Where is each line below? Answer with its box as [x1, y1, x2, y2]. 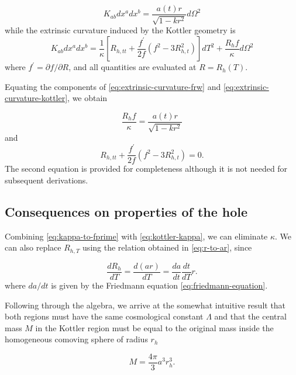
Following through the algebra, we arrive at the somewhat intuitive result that [5, 298, 286, 311]
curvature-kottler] [5, 92, 68, 104]
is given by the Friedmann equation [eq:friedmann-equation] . [51, 279, 268, 291]
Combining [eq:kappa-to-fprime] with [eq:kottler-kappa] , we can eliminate [5, 230, 268, 242]
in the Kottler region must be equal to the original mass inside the [35, 321, 274, 334]
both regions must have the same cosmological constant [5, 310, 204, 322]
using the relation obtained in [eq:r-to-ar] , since [82, 241, 252, 254]
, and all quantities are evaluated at [68, 61, 197, 73]
